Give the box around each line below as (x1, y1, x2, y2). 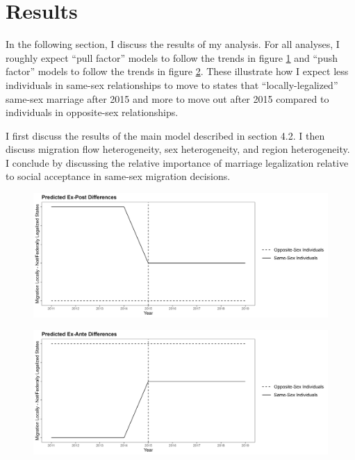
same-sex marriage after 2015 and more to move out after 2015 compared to (6, 91, 329, 106)
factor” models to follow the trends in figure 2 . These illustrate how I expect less (6, 64, 349, 79)
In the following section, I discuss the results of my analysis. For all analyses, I (6, 37, 340, 51)
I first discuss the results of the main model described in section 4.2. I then (6, 128, 325, 142)
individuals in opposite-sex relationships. (6, 105, 179, 120)
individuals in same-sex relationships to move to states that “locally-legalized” (6, 77, 338, 92)
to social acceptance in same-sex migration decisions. (6, 169, 231, 183)
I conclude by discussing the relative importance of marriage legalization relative (6, 155, 349, 170)
